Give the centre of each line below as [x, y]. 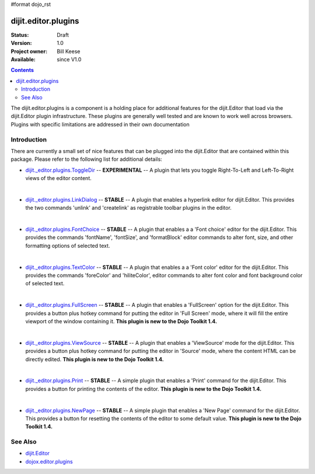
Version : [21, 43]
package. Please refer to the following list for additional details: [87, 159]
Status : [20, 34]
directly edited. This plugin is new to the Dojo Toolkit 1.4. [95, 359]
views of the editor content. [58, 178]
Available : [23, 60]
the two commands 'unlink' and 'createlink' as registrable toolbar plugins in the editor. [128, 208]
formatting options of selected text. [68, 245]
